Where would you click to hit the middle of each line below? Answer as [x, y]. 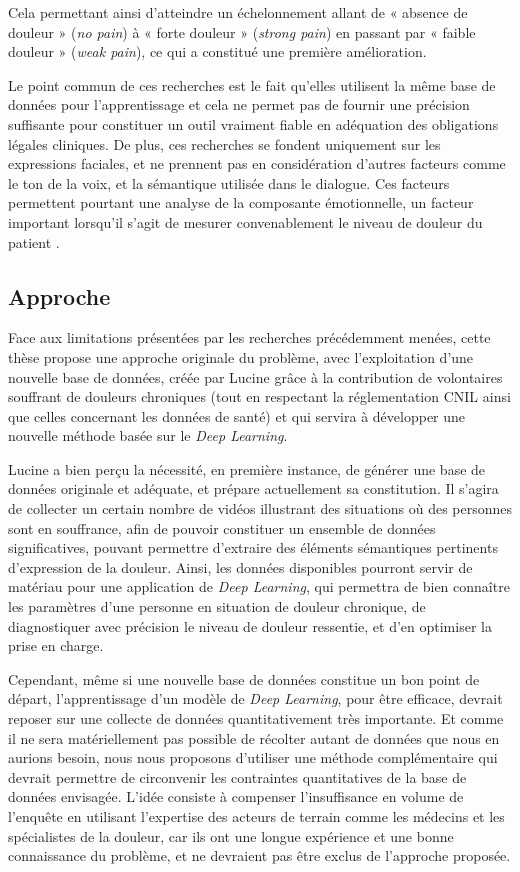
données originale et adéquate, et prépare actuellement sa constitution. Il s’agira [253, 488]
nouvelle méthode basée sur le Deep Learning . [148, 435]
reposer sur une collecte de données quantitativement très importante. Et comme [256, 718]
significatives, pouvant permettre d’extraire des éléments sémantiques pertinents [253, 547]
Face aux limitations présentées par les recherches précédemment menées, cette [249, 337]
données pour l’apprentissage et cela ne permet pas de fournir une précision [239, 104]
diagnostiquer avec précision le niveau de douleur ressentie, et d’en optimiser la [250, 625]
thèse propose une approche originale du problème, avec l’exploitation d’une [241, 356]
